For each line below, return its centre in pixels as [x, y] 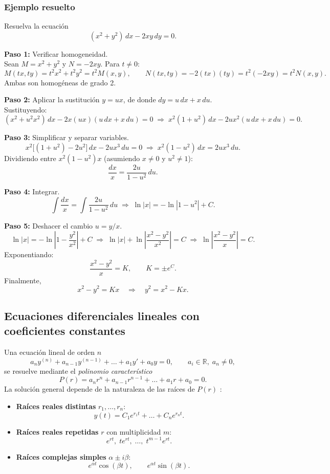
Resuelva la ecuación [36, 26]
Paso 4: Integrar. [32, 191]
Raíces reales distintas [56, 406]
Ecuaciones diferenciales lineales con [102, 315]
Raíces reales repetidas [57, 431]
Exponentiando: [29, 254]
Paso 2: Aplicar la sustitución [52, 99]
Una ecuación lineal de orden [49, 352]
